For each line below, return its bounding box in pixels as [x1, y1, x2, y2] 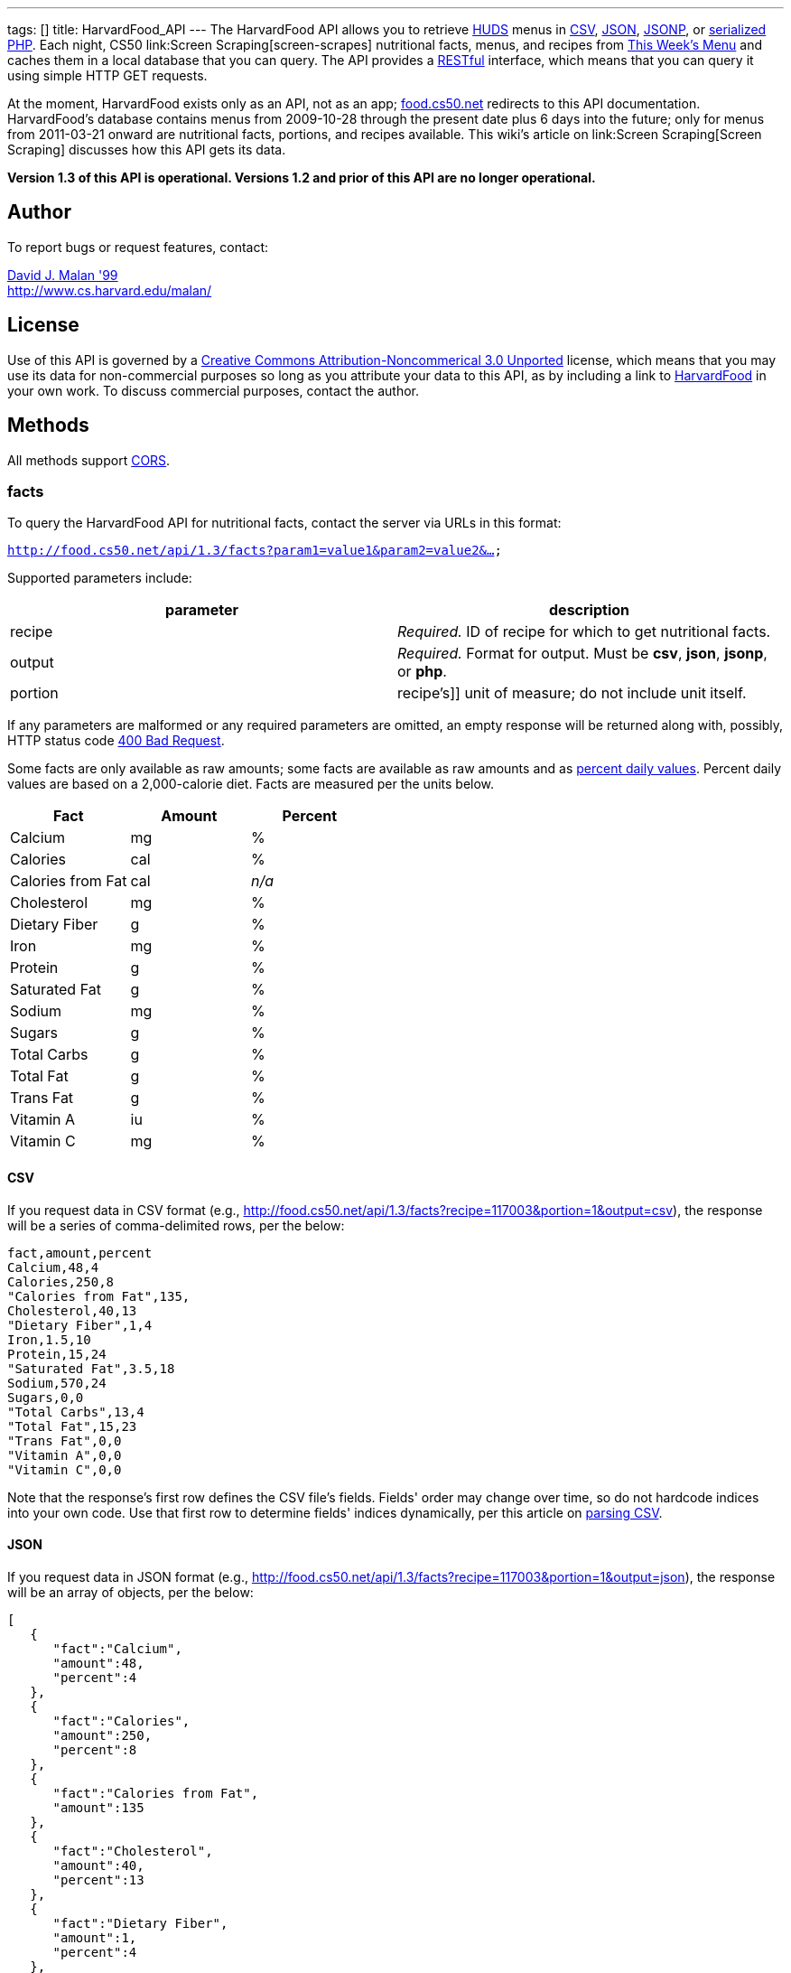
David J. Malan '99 [7, 266, 118, 283]
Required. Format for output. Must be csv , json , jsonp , [397, 644, 768, 663]
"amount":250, [52, 1727, 153, 1743]
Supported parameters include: [7, 570, 192, 586]
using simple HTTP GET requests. [7, 68, 208, 83]
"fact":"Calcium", [52, 1641, 182, 1656]
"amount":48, [52, 1655, 144, 1670]
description [549, 601, 629, 620]
